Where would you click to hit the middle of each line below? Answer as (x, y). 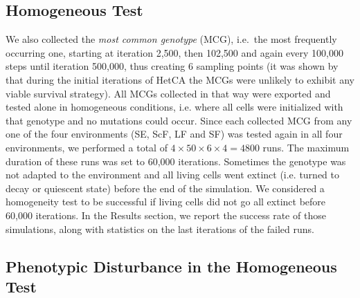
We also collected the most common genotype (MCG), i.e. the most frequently (171, 39)
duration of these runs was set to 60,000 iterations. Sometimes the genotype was (176, 161)
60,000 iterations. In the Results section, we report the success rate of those (166, 215)
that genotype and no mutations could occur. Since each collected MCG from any (179, 120)
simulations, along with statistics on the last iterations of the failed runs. (160, 229)
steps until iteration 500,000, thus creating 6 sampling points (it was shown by (172, 66)
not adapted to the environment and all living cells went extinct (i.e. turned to (173, 175)
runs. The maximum (306, 147)
